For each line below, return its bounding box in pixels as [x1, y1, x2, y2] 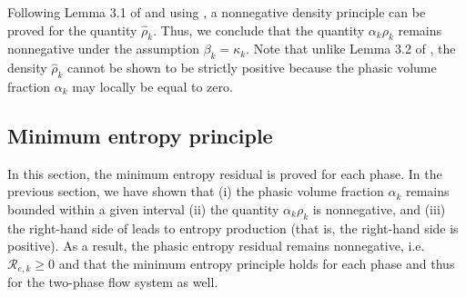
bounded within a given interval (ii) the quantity [7, 199, 279, 218]
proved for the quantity [7, 20, 137, 39]
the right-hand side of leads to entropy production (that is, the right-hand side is [7, 218, 459, 237]
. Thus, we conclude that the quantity [153, 20, 365, 39]
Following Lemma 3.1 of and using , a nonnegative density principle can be [7, 3, 426, 21]
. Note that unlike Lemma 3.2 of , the [246, 39, 456, 58]
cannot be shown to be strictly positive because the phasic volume [67, 58, 437, 77]
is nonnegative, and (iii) [312, 199, 446, 218]
